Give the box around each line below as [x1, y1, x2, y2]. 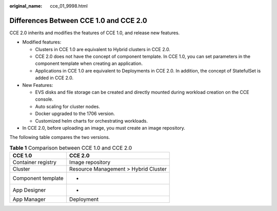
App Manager [12, 196, 46, 203]
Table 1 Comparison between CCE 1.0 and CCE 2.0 [9, 144, 132, 151]
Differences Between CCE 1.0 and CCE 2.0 [9, 16, 147, 25]
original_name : [9, 3, 43, 9]
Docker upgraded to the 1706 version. [35, 110, 115, 117]
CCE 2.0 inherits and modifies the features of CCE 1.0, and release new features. [9, 30, 180, 36]
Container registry [12, 159, 56, 166]
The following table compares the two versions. [9, 134, 110, 140]
